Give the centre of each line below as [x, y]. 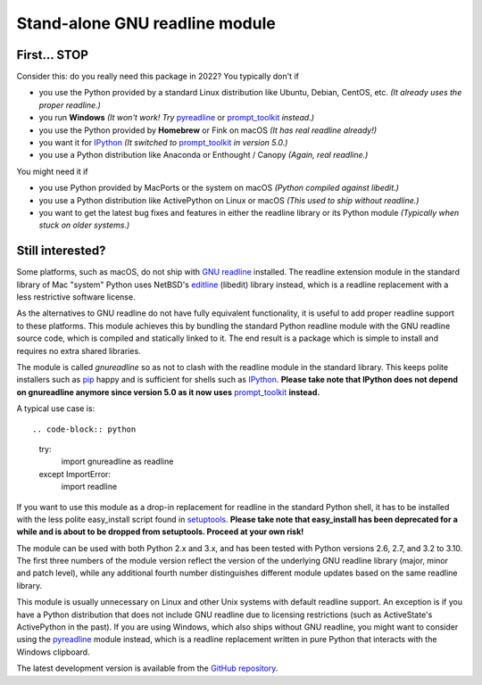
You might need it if [52, 171]
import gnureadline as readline [117, 462]
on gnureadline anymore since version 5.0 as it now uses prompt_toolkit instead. [168, 392]
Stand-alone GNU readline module [146, 23]
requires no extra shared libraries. [79, 351]
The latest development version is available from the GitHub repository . [147, 668]
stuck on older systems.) [84, 225]
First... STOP [53, 55]
